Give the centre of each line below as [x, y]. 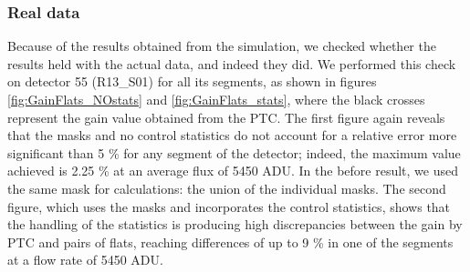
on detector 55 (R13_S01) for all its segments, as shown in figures [192, 81]
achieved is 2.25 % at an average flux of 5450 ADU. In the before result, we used [233, 171]
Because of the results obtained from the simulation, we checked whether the [222, 46]
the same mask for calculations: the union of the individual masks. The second [227, 188]
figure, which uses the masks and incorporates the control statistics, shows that [229, 206]
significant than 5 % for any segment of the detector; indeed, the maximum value [234, 152]
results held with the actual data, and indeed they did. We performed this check [232, 63]
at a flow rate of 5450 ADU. [85, 260]
